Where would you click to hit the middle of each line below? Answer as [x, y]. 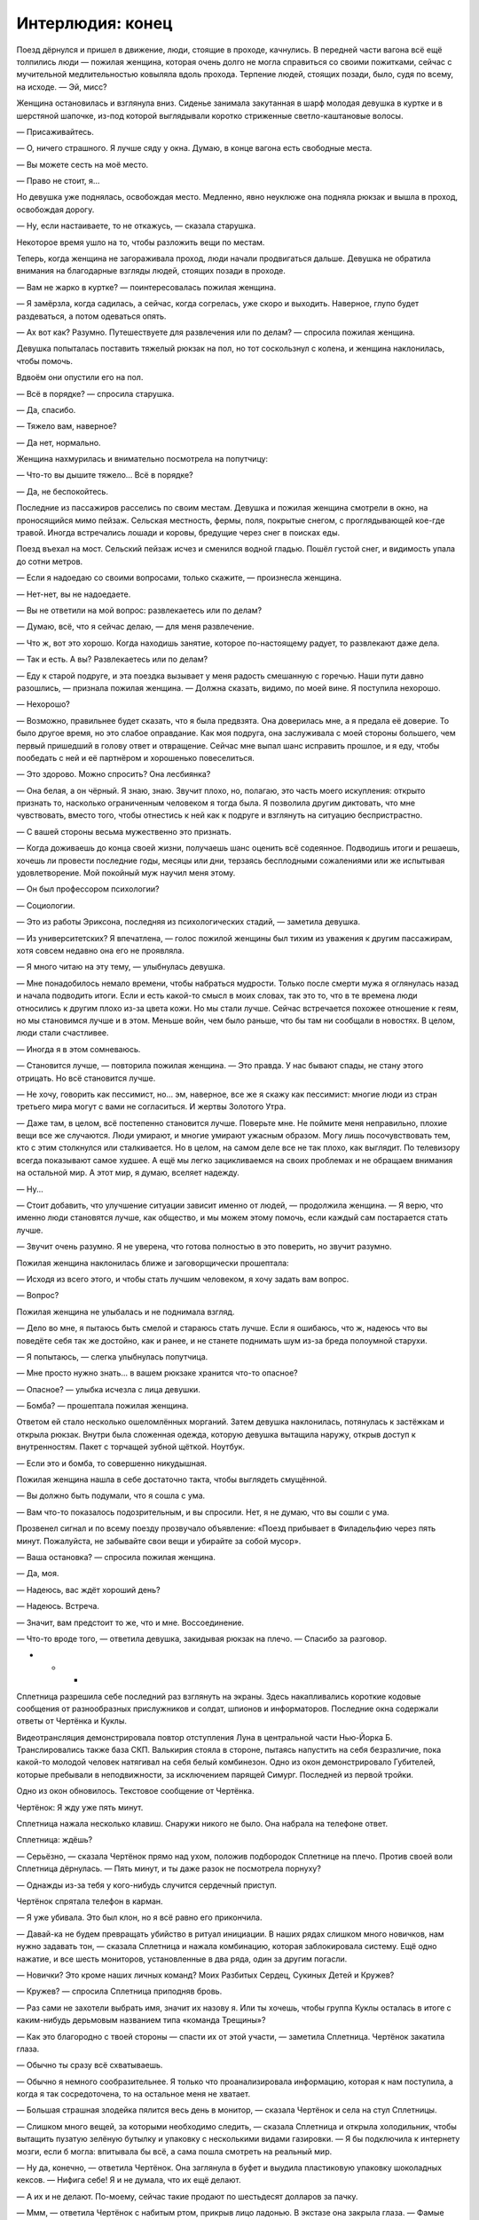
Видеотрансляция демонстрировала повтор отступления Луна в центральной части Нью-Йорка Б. [205, 1737]
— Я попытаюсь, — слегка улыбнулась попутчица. [112, 1356]
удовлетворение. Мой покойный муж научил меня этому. [126, 873]
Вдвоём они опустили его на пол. [80, 377]
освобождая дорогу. [55, 210]
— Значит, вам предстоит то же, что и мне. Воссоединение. [130, 1622]
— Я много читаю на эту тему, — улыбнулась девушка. [121, 967]
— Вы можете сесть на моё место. [82, 164]
